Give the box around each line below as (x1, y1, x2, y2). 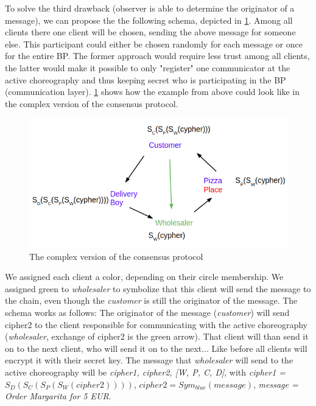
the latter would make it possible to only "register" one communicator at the (5, 61, 290, 74)
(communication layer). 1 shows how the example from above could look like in (5, 85, 300, 98)
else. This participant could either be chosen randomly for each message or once (5, 37, 303, 50)
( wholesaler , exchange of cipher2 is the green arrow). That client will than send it (5, 330, 309, 343)
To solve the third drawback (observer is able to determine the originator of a (5, 2, 295, 14)
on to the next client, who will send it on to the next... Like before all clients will (5, 341, 307, 354)
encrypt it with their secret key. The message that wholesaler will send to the (5, 354, 293, 366)
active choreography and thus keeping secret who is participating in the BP (5, 73, 286, 86)
